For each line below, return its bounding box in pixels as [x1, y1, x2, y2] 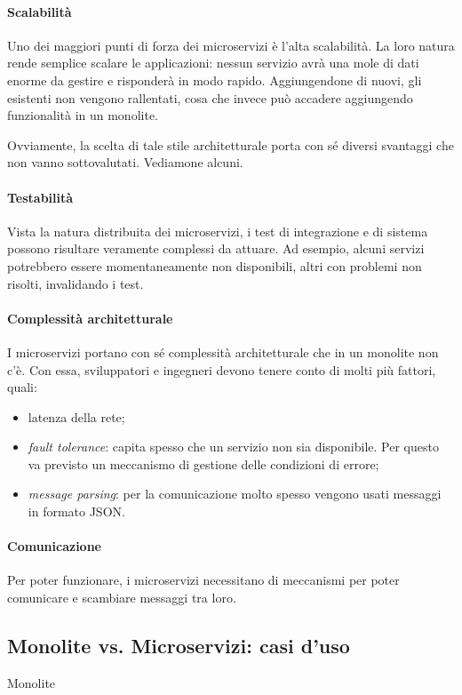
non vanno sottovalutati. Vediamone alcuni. [7, 153, 243, 172]
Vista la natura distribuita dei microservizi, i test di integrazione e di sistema [7, 221, 428, 240]
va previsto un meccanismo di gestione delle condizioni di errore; [28, 454, 379, 473]
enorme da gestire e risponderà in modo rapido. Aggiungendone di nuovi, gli [7, 70, 422, 89]
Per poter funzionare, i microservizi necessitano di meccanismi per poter [7, 571, 400, 589]
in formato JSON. [28, 502, 125, 521]
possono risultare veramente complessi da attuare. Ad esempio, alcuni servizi [7, 239, 425, 258]
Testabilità [7, 188, 74, 206]
